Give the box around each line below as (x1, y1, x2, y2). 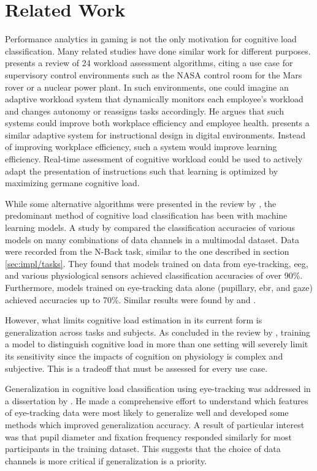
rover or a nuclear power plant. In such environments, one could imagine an (5, 80, 289, 93)
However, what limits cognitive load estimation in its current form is (5, 314, 262, 326)
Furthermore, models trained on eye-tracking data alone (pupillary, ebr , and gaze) (5, 281, 313, 293)
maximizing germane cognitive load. (5, 176, 140, 189)
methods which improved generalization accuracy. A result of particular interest (5, 418, 305, 431)
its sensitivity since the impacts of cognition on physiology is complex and (5, 349, 283, 362)
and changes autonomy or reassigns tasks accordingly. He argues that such (5, 104, 284, 117)
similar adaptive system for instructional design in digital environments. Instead (5, 128, 305, 141)
